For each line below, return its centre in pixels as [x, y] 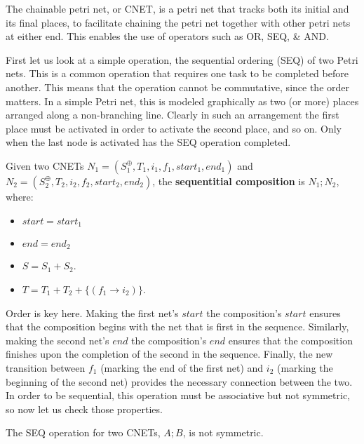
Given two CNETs [45, 165]
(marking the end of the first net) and [182, 368]
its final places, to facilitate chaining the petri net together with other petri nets [178, 22]
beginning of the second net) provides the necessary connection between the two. [179, 381]
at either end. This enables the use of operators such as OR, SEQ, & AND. [167, 36]
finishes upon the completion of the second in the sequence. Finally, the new [169, 354]
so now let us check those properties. [84, 409]
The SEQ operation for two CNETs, [83, 432]
